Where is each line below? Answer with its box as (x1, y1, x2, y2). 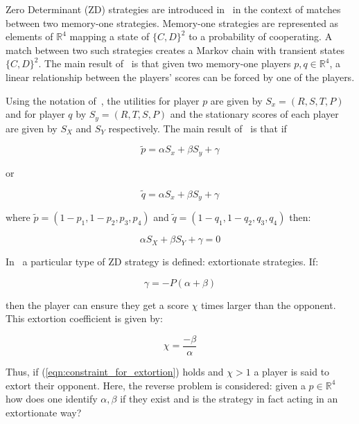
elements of (6, 29, 53, 44)
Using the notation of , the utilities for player (6, 93, 200, 107)
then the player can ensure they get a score (6, 297, 189, 312)
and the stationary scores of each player (170, 107, 339, 121)
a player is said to (254, 364, 330, 378)
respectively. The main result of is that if (108, 121, 287, 135)
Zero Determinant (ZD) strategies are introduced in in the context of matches (6, 2, 341, 16)
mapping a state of (69, 29, 150, 44)
